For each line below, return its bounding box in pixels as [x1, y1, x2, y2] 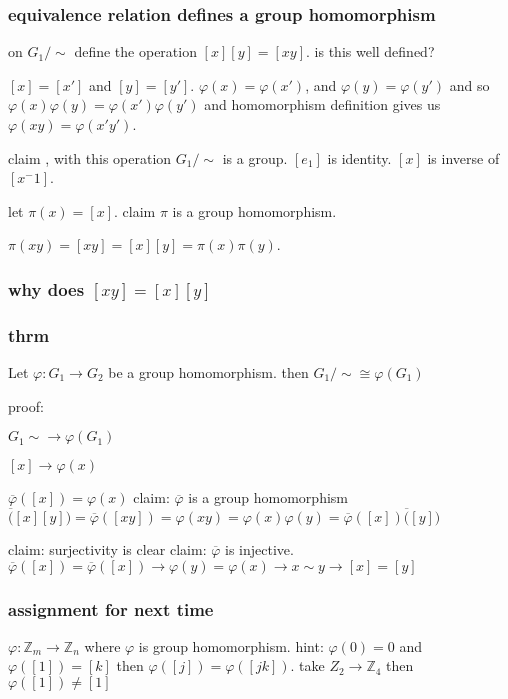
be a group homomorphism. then [108, 362, 309, 383]
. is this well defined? [306, 41, 435, 62]
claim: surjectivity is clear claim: [8, 539, 207, 560]
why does [8, 276, 85, 301]
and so [449, 74, 490, 95]
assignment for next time [8, 596, 214, 621]
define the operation [74, 41, 197, 62]
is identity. [327, 147, 392, 168]
